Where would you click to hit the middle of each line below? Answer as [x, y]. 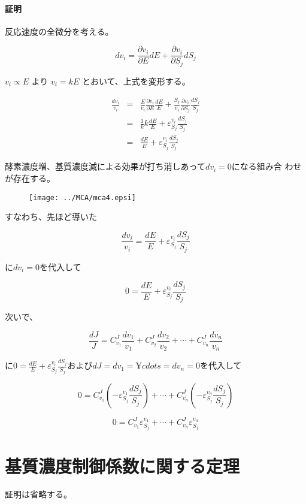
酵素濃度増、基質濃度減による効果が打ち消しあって [105, 166]
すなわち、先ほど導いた [51, 217]
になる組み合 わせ [266, 166]
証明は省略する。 [38, 494]
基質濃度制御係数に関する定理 [122, 465]
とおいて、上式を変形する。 [136, 81]
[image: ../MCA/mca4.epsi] [82, 197]
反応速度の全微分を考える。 [59, 31]
